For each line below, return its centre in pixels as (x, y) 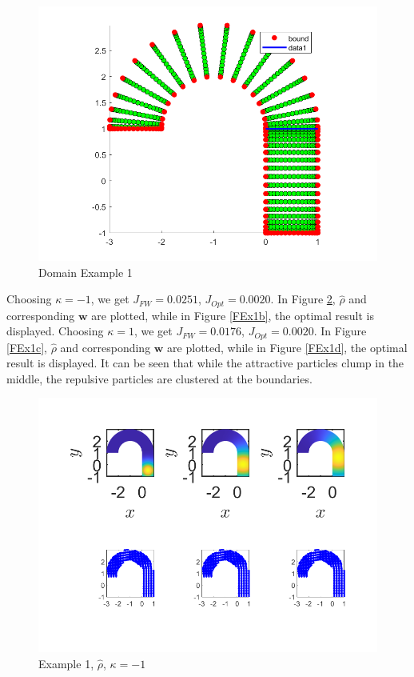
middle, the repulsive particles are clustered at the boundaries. (159, 378)
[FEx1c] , (27, 347)
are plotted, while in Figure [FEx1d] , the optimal (287, 347)
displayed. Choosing (55, 331)
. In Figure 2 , (303, 299)
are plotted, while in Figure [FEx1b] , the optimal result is (233, 315)
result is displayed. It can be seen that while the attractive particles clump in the (205, 363)
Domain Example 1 (86, 272)
